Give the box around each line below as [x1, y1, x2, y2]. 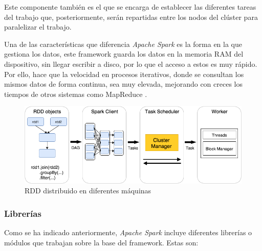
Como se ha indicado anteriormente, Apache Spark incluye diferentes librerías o [4, 227, 252, 238]
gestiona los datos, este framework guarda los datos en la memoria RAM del [4, 48, 244, 59]
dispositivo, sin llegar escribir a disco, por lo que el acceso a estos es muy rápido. [4, 58, 257, 69]
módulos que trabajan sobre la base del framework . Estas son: [4, 237, 199, 247]
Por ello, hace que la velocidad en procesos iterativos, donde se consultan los [4, 68, 244, 79]
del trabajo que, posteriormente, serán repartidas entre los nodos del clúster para [4, 11, 258, 22]
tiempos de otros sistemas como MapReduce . [4, 88, 147, 99]
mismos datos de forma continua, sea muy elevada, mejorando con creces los [4, 79, 243, 89]
